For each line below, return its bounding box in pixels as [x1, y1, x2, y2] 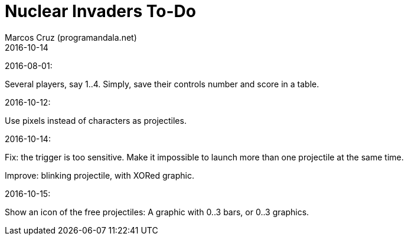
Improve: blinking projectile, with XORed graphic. [5, 170, 194, 180]
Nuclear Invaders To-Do [5, 1, 196, 21]
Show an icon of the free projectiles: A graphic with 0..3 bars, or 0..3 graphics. [5, 206, 309, 217]
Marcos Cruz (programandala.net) [5, 32, 137, 42]
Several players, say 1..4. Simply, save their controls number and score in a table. [5, 78, 319, 89]
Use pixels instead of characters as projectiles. [5, 115, 187, 126]
